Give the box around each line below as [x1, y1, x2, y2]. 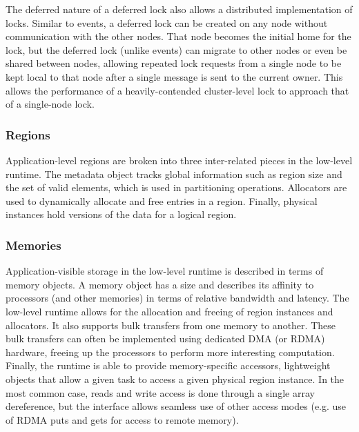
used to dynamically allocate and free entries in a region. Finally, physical [6, 193, 318, 208]
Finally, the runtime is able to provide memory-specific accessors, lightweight [6, 358, 331, 373]
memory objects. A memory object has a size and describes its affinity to [6, 277, 314, 291]
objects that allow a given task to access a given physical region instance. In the [6, 371, 345, 386]
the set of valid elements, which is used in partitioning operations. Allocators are [6, 180, 347, 195]
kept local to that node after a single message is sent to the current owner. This [6, 69, 343, 84]
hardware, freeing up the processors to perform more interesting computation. [6, 344, 335, 359]
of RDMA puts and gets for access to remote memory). [6, 412, 239, 426]
